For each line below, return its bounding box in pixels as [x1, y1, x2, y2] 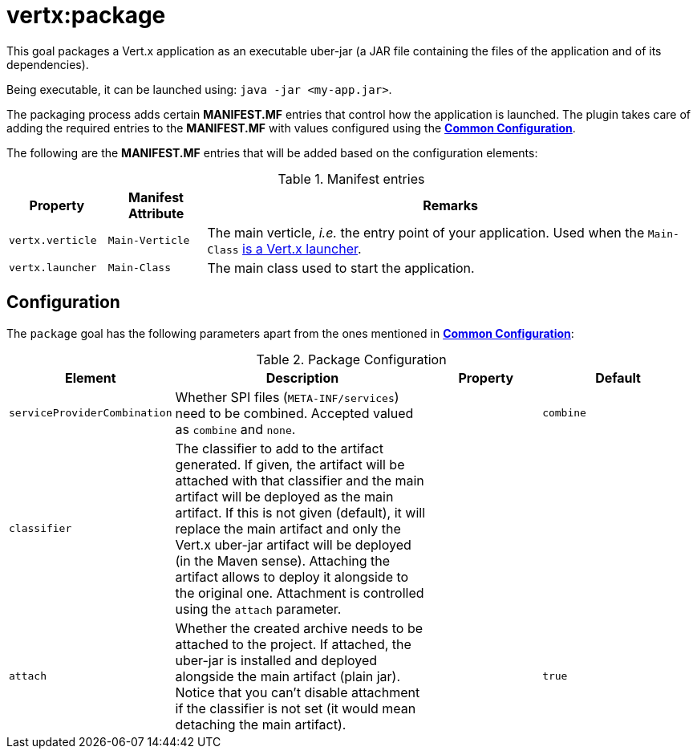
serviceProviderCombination [9, 407, 172, 420]
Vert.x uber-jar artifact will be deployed [175, 536, 411, 553]
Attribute [128, 205, 184, 221]
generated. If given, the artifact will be [175, 456, 405, 473]
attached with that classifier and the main [175, 472, 424, 489]
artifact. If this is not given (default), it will [175, 504, 426, 521]
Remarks [423, 197, 479, 213]
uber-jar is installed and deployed [175, 651, 378, 668]
